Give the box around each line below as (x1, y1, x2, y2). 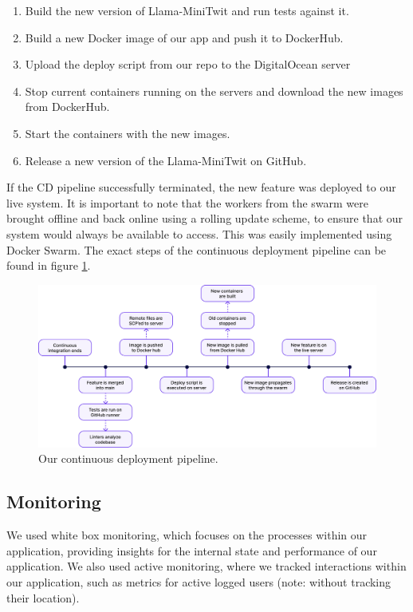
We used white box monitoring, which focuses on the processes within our (6, 527, 368, 543)
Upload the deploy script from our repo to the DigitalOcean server (25, 56, 351, 73)
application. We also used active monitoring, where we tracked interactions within (6, 558, 407, 574)
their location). (6, 589, 80, 606)
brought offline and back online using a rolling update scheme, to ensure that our (6, 210, 403, 227)
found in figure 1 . (6, 257, 91, 274)
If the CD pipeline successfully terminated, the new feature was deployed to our (6, 179, 396, 195)
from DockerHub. (25, 98, 110, 115)
